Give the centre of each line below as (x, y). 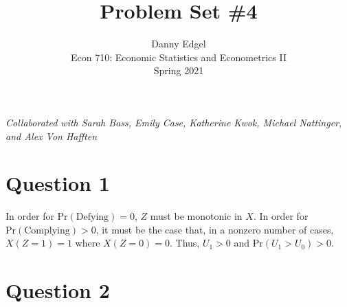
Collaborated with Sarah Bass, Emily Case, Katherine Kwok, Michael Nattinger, (174, 122)
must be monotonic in (196, 216)
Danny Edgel (179, 44)
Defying (92, 217)
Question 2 (58, 290)
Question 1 (58, 183)
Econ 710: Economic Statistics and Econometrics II (179, 57)
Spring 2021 (179, 70)
